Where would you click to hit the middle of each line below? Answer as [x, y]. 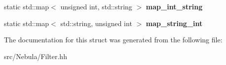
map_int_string [174, 6]
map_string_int [174, 23]
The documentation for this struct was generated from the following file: [113, 40]
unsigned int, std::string [96, 6]
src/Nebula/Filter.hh [36, 56]
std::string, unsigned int [96, 23]
